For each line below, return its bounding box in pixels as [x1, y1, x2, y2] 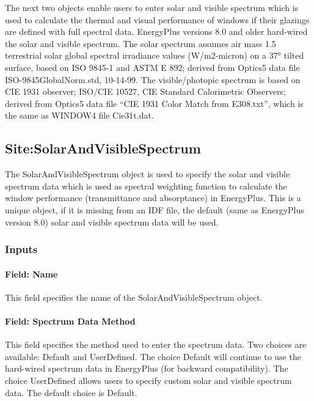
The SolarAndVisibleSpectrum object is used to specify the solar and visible [5, 167, 290, 180]
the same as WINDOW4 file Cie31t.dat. [5, 109, 154, 122]
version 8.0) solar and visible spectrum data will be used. [5, 215, 219, 228]
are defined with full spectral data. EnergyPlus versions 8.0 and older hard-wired [5, 25, 308, 38]
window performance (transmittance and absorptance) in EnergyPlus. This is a [5, 191, 301, 204]
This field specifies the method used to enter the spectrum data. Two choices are [5, 338, 307, 351]
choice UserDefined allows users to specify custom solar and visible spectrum [5, 373, 292, 386]
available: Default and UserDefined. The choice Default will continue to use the [5, 350, 301, 362]
